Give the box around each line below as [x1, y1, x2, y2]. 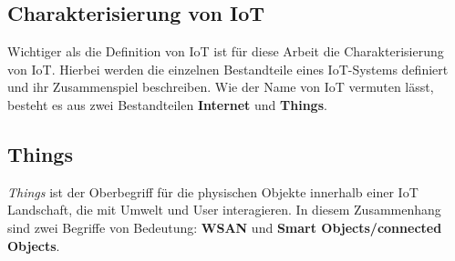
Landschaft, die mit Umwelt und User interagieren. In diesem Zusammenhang [7, 200, 441, 219]
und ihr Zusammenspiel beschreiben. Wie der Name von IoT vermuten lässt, [7, 77, 434, 96]
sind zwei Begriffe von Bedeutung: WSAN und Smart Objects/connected [7, 217, 442, 236]
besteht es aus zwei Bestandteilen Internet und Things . [7, 95, 327, 114]
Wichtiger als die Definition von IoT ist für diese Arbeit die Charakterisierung [7, 42, 444, 61]
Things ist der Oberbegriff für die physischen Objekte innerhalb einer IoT [7, 182, 419, 201]
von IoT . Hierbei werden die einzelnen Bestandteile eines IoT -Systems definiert [7, 59, 449, 78]
